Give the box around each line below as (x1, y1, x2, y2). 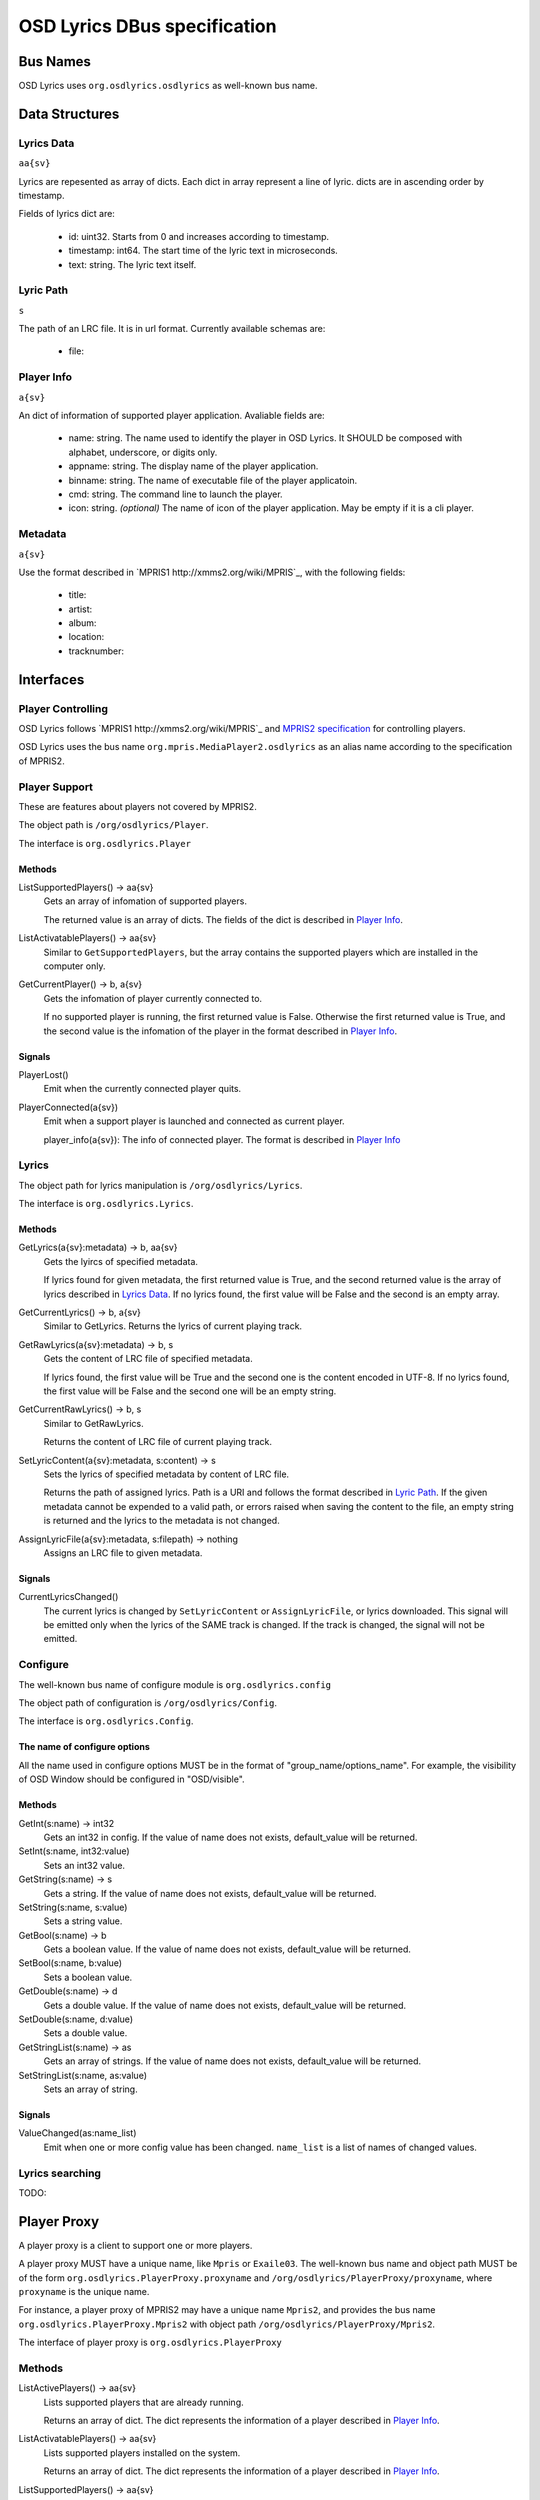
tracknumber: (68, 645, 125, 657)
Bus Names (18, 53, 92, 70)
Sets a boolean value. (43, 1971, 133, 1983)
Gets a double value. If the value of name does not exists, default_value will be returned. (43, 1999, 407, 2011)
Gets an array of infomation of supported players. (43, 895, 247, 907)
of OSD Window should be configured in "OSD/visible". (18, 1773, 245, 1785)
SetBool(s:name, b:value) (18, 1957, 123, 1969)
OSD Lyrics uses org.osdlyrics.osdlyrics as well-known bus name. (18, 80, 318, 92)
